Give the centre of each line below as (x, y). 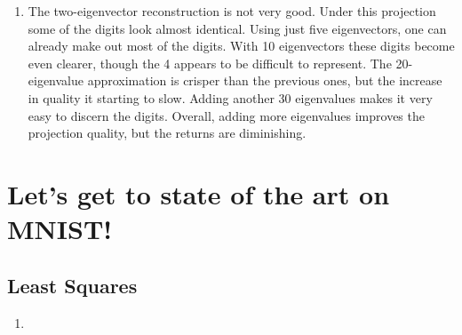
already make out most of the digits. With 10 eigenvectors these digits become (241, 46)
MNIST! (60, 229)
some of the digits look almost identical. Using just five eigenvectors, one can (237, 28)
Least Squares (72, 285)
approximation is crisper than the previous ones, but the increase (265, 80)
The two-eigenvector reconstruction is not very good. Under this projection (232, 11)
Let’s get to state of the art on (199, 193)
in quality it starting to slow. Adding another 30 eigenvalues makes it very (230, 97)
